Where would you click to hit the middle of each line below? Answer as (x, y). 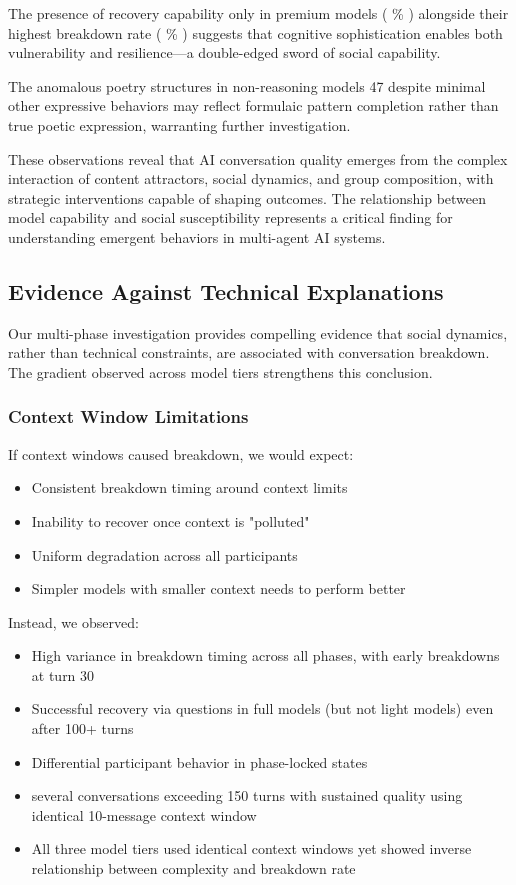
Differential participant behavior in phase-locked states (199, 761)
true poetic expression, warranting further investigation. (179, 124)
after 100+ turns (82, 728)
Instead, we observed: (73, 621)
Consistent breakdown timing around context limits (189, 487)
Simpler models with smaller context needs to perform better (218, 588)
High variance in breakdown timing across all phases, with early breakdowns (265, 655)
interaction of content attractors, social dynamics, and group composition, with (251, 178)
